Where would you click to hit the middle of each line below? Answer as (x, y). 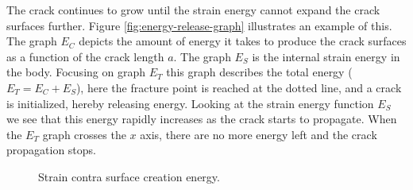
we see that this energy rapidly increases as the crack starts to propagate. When (202, 119)
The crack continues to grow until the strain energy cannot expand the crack (193, 10)
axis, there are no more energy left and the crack (259, 134)
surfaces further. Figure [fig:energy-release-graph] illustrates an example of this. (199, 25)
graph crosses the (84, 134)
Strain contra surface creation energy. (129, 176)
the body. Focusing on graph (76, 72)
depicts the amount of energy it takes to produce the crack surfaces (243, 41)
